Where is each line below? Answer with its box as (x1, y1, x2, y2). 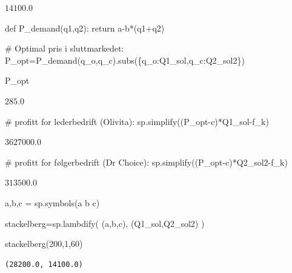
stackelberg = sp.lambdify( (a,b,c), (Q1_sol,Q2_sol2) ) (5, 217, 205, 229)
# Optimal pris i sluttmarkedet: (5, 42, 124, 55)
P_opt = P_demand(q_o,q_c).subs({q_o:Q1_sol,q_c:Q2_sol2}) (5, 53, 245, 66)
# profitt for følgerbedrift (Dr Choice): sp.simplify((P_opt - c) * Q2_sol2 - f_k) (5, 155, 288, 168)
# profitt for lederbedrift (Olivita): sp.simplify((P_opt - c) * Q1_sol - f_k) (5, 115, 269, 127)
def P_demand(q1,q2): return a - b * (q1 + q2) (5, 21, 165, 34)
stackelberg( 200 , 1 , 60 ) (5, 237, 83, 250)
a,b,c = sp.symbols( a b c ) (5, 196, 100, 209)
